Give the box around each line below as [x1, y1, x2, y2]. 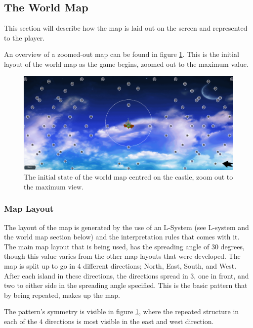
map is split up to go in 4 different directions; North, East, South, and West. [4, 261, 237, 271]
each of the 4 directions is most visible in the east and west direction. [4, 316, 214, 326]
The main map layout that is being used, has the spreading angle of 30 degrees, [4, 241, 245, 251]
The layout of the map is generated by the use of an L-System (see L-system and [4, 222, 249, 232]
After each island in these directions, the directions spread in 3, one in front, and [4, 270, 249, 281]
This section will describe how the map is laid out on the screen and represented [4, 23, 248, 33]
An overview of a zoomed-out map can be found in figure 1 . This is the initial [4, 49, 239, 59]
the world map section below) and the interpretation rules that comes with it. [4, 232, 240, 242]
